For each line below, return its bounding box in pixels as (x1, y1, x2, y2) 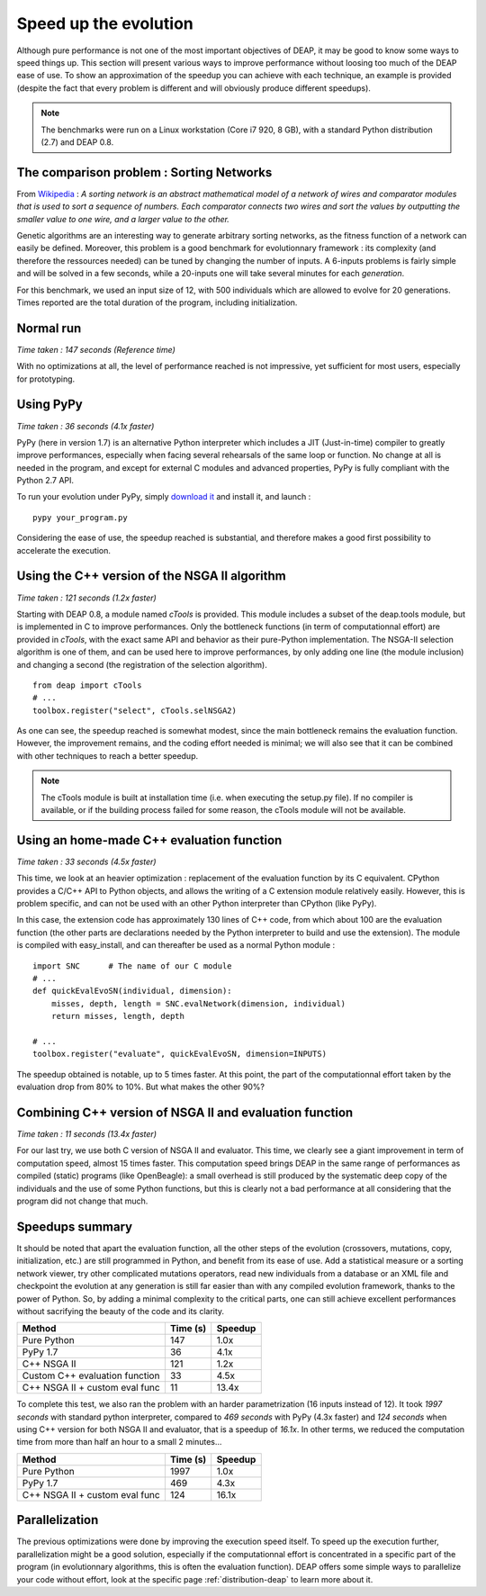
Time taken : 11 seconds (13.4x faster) (16, 1129, 157, 1140)
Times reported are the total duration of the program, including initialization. (16, 297, 298, 308)
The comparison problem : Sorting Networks (16, 165, 273, 180)
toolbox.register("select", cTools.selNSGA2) (32, 705, 238, 716)
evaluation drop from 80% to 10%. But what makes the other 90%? (16, 1081, 265, 1093)
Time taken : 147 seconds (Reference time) (16, 344, 175, 355)
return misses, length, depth (50, 1011, 184, 1022)
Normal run (16, 320, 82, 336)
